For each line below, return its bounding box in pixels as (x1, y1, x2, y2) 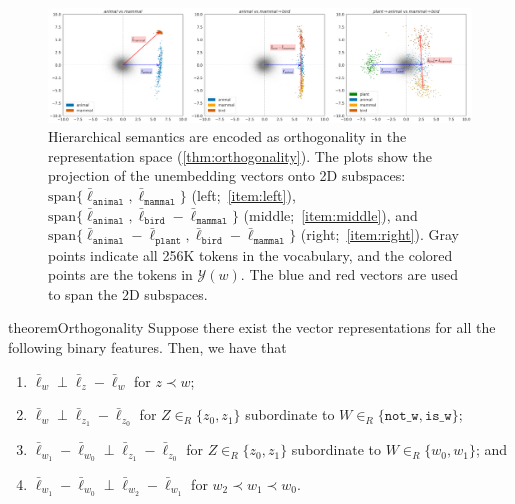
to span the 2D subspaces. (48, 283, 208, 304)
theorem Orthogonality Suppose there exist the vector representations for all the (8, 317, 496, 338)
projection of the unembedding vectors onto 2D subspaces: (48, 165, 406, 186)
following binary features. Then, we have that (8, 337, 287, 358)
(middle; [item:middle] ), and (243, 204, 418, 225)
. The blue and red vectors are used (240, 264, 459, 285)
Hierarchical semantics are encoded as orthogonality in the (48, 126, 407, 147)
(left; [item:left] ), (191, 185, 296, 206)
